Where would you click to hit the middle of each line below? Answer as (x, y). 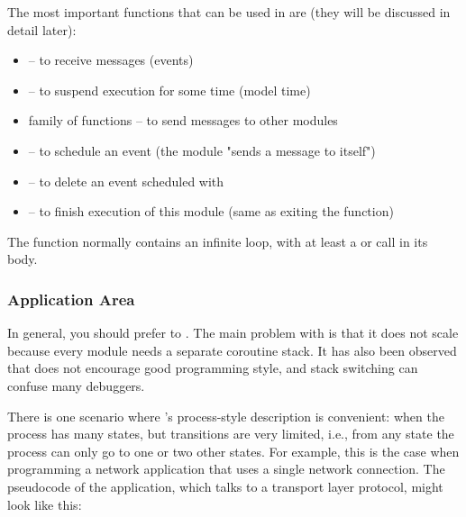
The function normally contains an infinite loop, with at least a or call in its (218, 241)
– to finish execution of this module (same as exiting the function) (211, 211)
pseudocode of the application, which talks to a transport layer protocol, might (225, 486)
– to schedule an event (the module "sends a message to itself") (202, 150)
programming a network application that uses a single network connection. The (226, 469)
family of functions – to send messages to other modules (183, 120)
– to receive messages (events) (111, 60)
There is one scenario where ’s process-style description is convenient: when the (226, 416)
